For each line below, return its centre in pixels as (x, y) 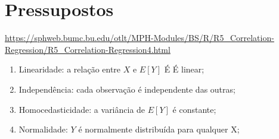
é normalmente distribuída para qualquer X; (159, 129)
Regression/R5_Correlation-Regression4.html (88, 49)
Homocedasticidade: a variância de (82, 109)
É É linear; (184, 69)
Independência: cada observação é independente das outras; (127, 89)
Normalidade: (43, 129)
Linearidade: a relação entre (70, 69)
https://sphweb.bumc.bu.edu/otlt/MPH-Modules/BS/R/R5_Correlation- (139, 38)
